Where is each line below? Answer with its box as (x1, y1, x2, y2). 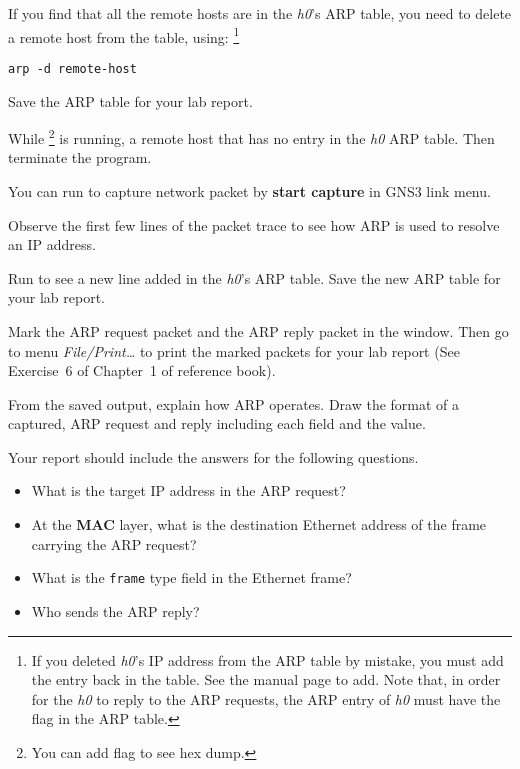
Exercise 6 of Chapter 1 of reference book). (8, 360, 276, 381)
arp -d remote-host (8, 61, 137, 76)
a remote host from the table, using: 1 (8, 23, 240, 47)
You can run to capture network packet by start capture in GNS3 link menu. (8, 180, 491, 201)
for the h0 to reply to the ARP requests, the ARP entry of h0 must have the (31, 688, 501, 709)
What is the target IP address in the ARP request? (31, 480, 346, 501)
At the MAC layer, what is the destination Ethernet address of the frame (31, 514, 487, 535)
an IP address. (8, 234, 96, 255)
